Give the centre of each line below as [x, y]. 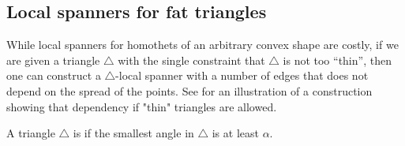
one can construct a [54, 75]
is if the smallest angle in [133, 133]
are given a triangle [53, 60]
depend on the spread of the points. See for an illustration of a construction [189, 90]
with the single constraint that [191, 60]
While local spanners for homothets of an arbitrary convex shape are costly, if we [202, 45]
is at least [235, 133]
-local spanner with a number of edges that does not [242, 75]
